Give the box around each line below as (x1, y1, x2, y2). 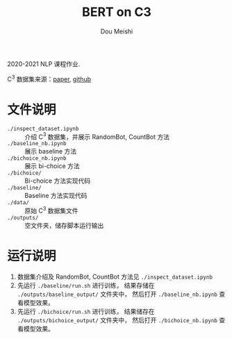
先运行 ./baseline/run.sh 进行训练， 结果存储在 (17, 281, 155, 289)
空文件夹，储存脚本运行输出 (24, 221, 104, 229)
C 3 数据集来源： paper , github (7, 74, 92, 83)
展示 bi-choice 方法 (24, 162, 80, 170)
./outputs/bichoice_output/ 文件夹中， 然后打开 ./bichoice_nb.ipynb (17, 315, 217, 324)
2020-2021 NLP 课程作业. (7, 60, 81, 68)
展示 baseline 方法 (24, 147, 77, 156)
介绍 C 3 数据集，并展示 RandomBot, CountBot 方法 (24, 131, 170, 141)
